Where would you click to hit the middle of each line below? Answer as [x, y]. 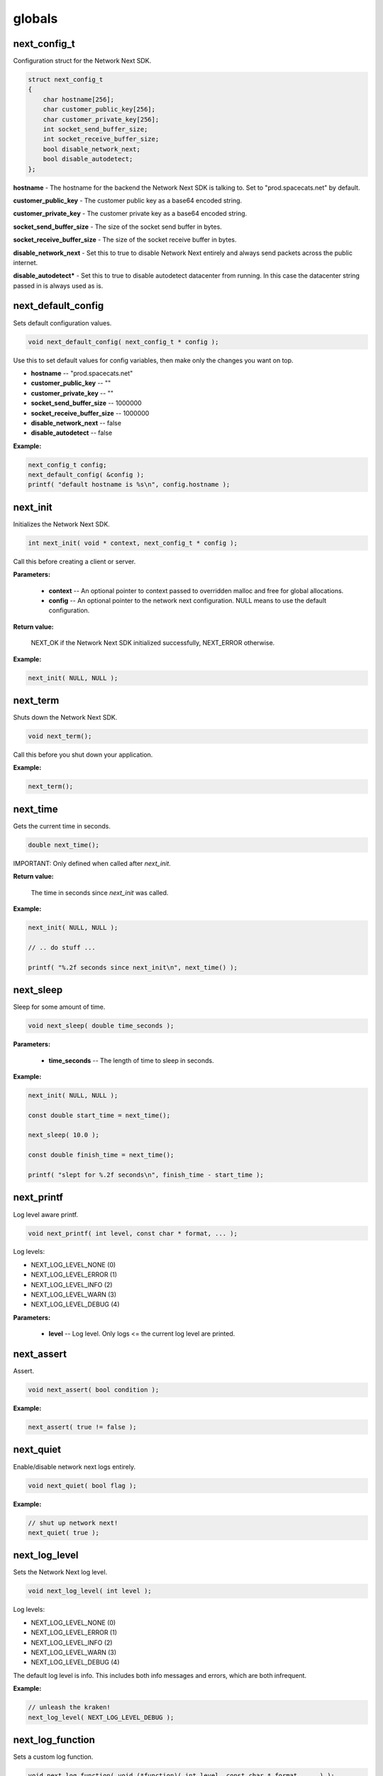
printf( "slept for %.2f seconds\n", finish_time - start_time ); [146, 1175]
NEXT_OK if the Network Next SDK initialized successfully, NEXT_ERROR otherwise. [153, 643]
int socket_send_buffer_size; [95, 129]
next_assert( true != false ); [83, 1427]
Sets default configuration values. [62, 323]
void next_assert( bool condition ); [94, 1390]
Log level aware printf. [45, 1214]
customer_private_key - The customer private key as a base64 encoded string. [130, 214]
